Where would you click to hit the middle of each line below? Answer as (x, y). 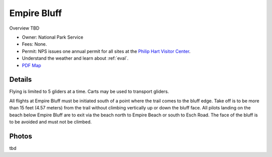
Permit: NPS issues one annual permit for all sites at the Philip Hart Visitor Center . (106, 51)
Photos (21, 136)
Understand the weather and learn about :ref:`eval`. (75, 58)
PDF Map (31, 65)
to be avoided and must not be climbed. (51, 122)
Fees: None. (35, 44)
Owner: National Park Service (53, 37)
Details (21, 80)
